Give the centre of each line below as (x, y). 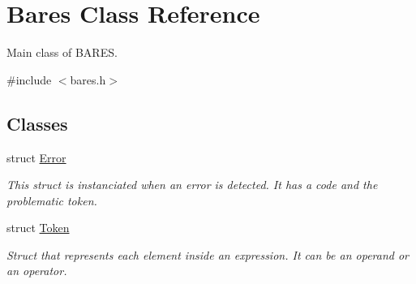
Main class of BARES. (62, 52)
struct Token (38, 228)
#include (29, 79)
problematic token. (52, 200)
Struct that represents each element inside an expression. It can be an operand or (208, 254)
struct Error (36, 157)
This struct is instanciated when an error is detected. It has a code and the (192, 185)
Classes (37, 123)
